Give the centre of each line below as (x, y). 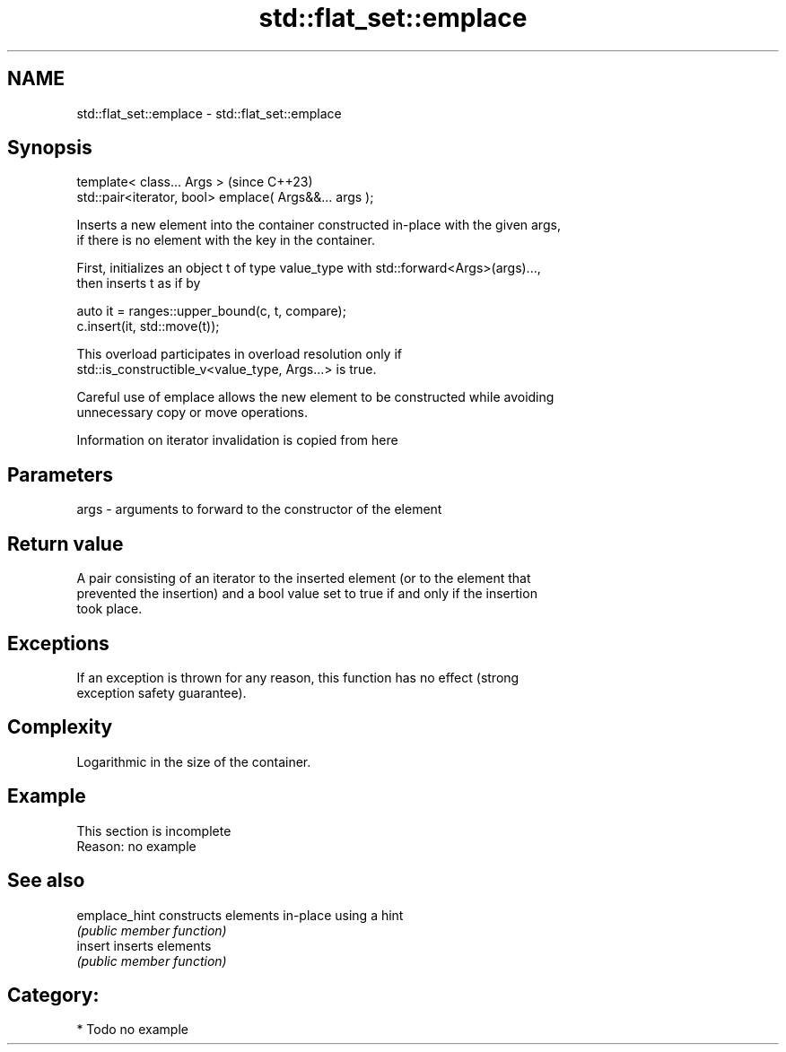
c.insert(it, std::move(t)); (148, 326)
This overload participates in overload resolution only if (239, 354)
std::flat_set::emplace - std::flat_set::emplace (209, 113)
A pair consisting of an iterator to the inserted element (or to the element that (304, 578)
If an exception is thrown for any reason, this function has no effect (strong (298, 677)
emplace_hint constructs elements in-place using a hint (240, 915)
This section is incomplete (154, 830)
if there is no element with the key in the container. (226, 240)
